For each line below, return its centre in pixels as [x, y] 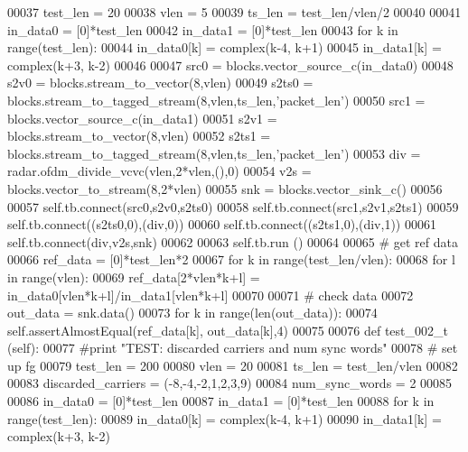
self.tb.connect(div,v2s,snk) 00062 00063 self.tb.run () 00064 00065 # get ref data [233, 241]
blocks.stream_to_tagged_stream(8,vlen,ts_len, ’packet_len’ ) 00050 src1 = [216, 100]
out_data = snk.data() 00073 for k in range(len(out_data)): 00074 [192, 313]
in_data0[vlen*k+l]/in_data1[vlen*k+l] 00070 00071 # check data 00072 [211, 295]
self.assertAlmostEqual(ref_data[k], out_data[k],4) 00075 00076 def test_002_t [228, 330]
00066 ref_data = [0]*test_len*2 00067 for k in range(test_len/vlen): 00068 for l [231, 259]
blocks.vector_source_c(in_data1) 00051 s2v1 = [142, 118]
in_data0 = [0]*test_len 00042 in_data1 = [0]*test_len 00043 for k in [203, 29]
